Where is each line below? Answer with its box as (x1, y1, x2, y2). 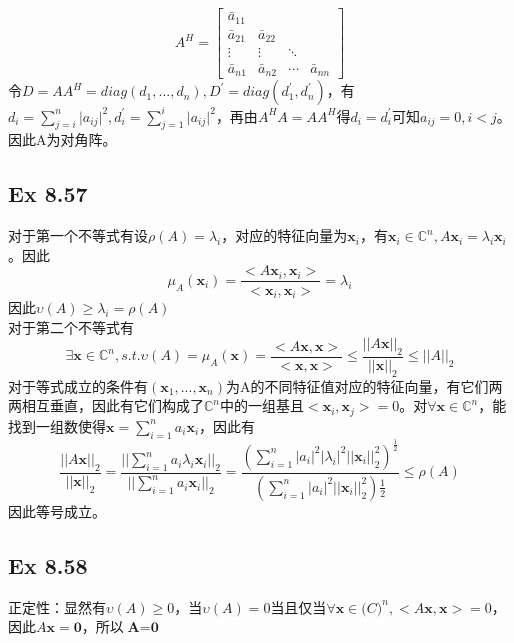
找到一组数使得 (8, 415, 106, 436)
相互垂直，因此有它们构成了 (21, 395, 204, 416)
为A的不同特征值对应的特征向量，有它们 (226, 375, 489, 396)
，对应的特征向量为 (221, 225, 348, 246)
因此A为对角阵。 (8, 129, 117, 150)
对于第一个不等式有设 (8, 225, 148, 246)
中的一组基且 (220, 395, 305, 416)
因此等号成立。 (8, 500, 106, 521)
